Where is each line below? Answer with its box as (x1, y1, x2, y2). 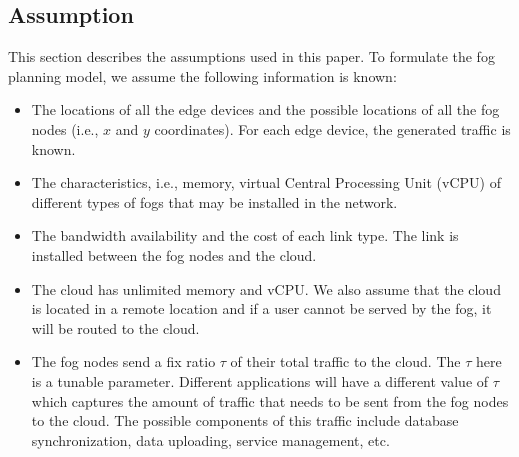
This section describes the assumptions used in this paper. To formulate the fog (8, 46, 495, 67)
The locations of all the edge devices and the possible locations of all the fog (31, 99, 500, 120)
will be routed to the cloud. (31, 317, 200, 338)
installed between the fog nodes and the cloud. (31, 244, 317, 265)
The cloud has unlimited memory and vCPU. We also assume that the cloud (31, 278, 501, 299)
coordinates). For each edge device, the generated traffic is (154, 118, 511, 139)
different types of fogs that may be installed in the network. (31, 191, 398, 212)
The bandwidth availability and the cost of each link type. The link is (31, 225, 459, 246)
